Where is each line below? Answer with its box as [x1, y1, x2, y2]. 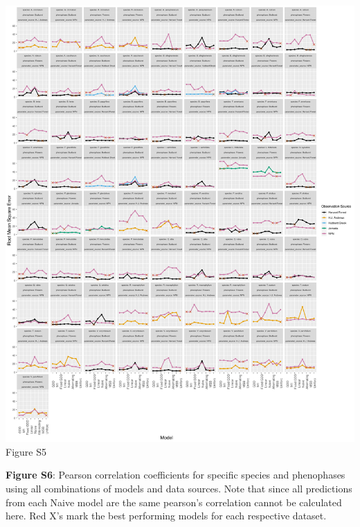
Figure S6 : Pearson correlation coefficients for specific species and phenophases [6, 467, 345, 482]
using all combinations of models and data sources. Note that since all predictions [6, 481, 352, 495]
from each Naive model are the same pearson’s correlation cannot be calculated [6, 494, 342, 509]
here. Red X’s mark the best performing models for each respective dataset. [6, 508, 327, 523]
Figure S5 [6, 444, 46, 458]
